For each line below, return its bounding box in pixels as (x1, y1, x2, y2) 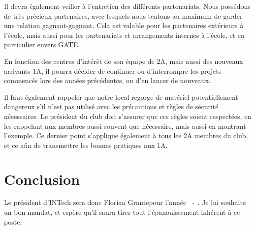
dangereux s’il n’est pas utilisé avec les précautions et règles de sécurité (4, 101, 219, 112)
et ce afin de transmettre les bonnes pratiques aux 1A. (4, 140, 168, 150)
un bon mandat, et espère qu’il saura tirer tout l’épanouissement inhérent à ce (4, 207, 240, 217)
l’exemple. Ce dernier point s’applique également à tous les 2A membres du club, (4, 130, 248, 141)
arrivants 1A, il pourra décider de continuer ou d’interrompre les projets (4, 65, 222, 76)
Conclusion (4, 169, 80, 189)
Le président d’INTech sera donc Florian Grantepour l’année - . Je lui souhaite (4, 197, 246, 207)
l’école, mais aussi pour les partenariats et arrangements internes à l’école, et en (4, 29, 245, 40)
